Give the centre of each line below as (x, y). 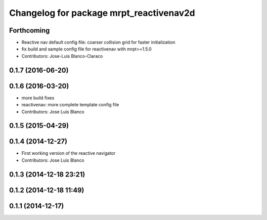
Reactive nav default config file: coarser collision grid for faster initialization (98, 43)
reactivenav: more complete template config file (70, 105)
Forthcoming (29, 30)
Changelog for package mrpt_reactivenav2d (102, 13)
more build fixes (38, 98)
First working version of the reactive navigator (68, 153)
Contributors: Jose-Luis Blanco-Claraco (62, 56)
